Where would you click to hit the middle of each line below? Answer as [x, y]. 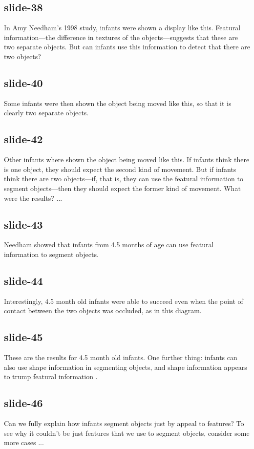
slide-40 [23, 82]
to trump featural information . [51, 376]
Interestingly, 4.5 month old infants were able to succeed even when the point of [124, 301]
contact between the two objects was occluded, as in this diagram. [103, 310]
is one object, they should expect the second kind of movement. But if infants [120, 169]
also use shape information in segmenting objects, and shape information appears [126, 367]
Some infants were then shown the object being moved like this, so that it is [118, 103]
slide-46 [23, 403]
